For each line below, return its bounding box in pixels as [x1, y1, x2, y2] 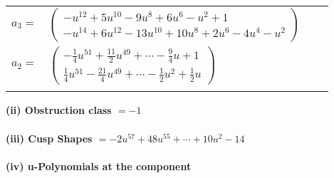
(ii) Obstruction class [6, 103, 112, 117]
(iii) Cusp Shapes [6, 130, 93, 145]
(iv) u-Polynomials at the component [6, 158, 192, 173]
